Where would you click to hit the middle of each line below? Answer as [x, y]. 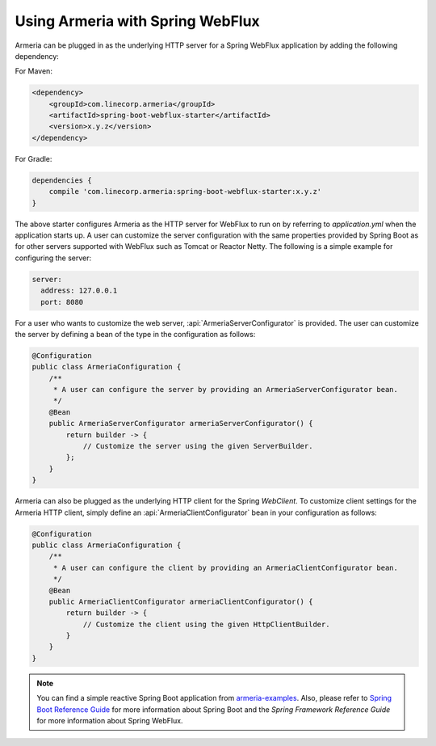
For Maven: [34, 71]
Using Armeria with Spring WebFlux [137, 21]
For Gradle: [34, 158]
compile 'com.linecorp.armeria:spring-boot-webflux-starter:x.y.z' [185, 192]
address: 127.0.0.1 [79, 291]
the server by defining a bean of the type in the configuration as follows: [135, 334]
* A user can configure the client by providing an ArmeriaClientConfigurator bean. [226, 567]
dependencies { [62, 180]
